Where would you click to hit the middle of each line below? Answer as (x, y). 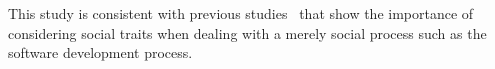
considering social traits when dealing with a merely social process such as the (247, 32)
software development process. (100, 52)
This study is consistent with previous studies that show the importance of (241, 13)
